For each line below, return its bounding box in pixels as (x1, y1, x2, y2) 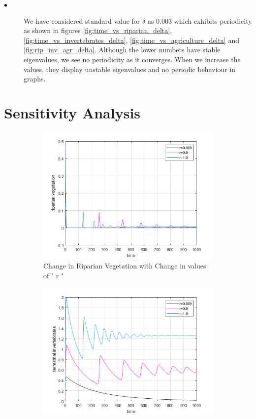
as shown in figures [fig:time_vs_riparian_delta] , (24, 25, 172, 36)
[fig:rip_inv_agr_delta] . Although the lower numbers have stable (24, 44, 221, 55)
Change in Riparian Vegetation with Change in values (43, 261, 206, 271)
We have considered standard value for (24, 15, 140, 26)
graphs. (24, 74, 46, 84)
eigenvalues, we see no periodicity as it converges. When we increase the (24, 54, 241, 64)
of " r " (43, 270, 64, 281)
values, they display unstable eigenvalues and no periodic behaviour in (24, 64, 236, 74)
